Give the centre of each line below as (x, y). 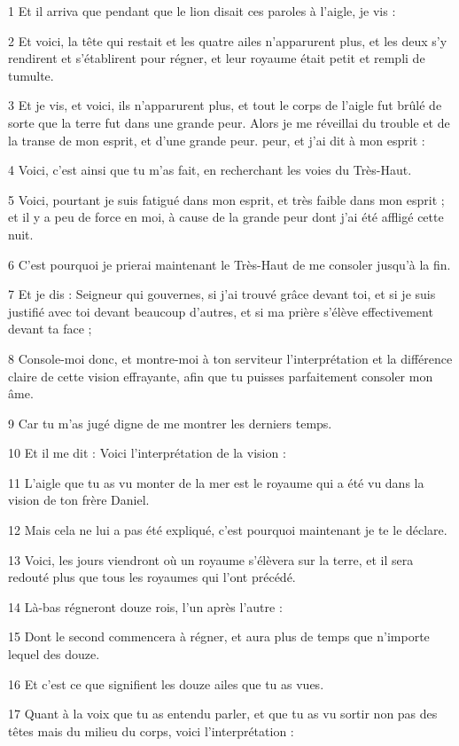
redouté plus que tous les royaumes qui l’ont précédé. (152, 577)
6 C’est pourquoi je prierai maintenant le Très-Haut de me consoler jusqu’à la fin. (229, 264)
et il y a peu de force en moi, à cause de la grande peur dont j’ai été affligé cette (226, 217)
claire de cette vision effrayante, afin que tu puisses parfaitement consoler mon (221, 376)
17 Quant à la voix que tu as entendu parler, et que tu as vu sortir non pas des (223, 714)
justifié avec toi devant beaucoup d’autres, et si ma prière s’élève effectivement (221, 311)
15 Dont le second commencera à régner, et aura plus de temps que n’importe (219, 636)
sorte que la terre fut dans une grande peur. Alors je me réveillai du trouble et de (229, 122)
